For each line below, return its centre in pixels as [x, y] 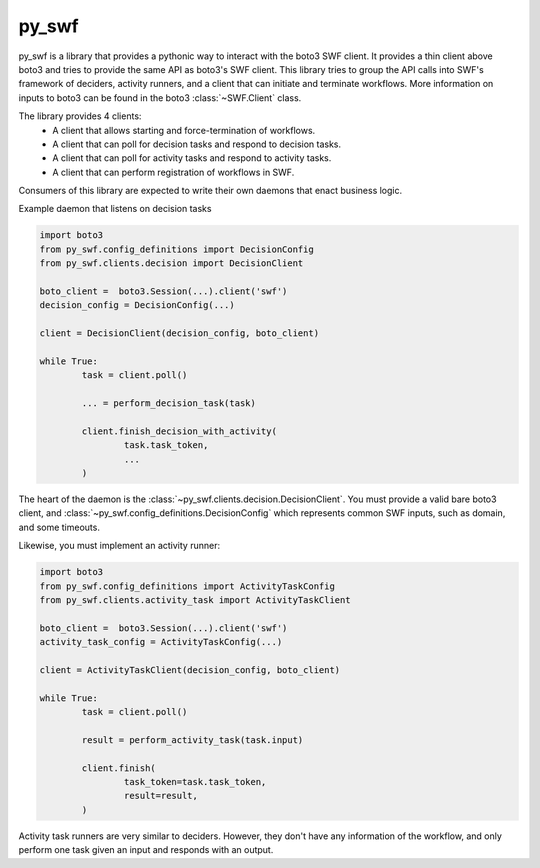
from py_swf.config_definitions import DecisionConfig [176, 249]
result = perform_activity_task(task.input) [192, 739]
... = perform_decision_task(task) [169, 403]
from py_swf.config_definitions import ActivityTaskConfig [187, 586]
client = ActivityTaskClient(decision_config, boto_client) [190, 669]
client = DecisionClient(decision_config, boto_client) [179, 333]
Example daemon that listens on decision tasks [115, 209]
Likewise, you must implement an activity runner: [119, 546]
